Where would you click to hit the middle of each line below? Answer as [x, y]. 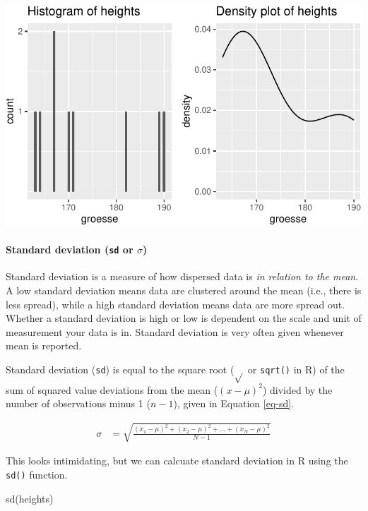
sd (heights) [30, 498]
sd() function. [37, 475]
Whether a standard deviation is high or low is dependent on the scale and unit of [184, 318]
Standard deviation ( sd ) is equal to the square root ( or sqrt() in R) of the [175, 369]
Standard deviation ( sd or [70, 250]
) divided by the [297, 389]
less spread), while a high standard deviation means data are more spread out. [176, 304]
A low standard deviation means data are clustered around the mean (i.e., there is [184, 290]
